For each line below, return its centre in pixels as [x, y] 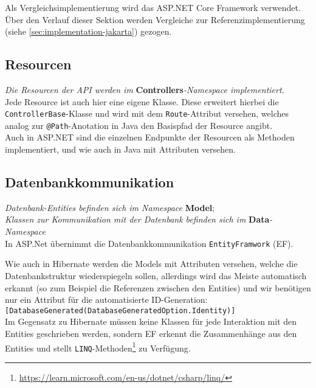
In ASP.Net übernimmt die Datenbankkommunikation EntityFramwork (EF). [149, 243]
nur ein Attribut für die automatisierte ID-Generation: [106, 300]
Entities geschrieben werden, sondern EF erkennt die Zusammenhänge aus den [151, 333]
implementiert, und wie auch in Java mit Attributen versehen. [120, 149]
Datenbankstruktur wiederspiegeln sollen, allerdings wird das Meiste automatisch [156, 275]
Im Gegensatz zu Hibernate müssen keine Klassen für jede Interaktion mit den [151, 321]
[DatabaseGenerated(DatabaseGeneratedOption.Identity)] [120, 310]
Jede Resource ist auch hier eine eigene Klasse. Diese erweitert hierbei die [142, 101]
